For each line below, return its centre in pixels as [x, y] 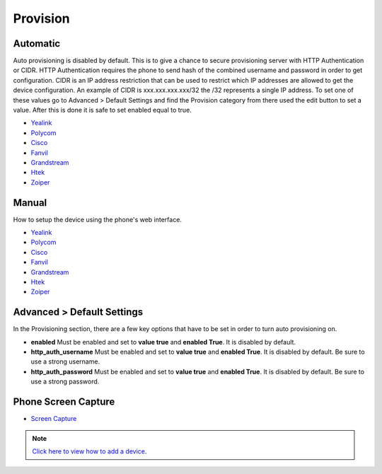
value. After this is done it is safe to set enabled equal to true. [103, 110]
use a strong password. [65, 381]
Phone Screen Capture [64, 402]
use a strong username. [65, 362]
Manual [30, 203]
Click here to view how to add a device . [89, 451]
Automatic [37, 44]
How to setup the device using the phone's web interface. [97, 219]
